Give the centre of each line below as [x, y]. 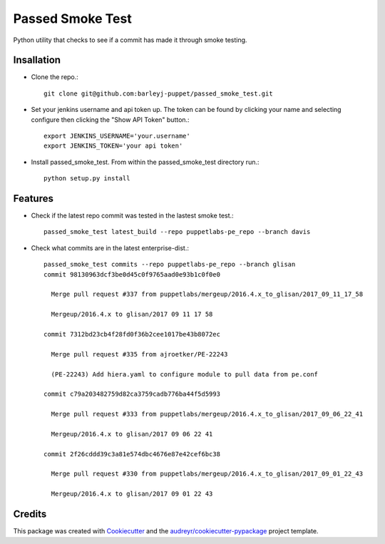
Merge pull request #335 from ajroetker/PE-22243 [139, 354]
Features [33, 199]
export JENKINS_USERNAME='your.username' [117, 136]
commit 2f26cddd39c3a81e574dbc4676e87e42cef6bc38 [132, 454]
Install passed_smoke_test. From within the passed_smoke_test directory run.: [145, 162]
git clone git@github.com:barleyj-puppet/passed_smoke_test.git [159, 93]
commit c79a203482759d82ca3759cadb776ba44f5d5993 [132, 394]
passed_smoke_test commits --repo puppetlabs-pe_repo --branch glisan [170, 265]
